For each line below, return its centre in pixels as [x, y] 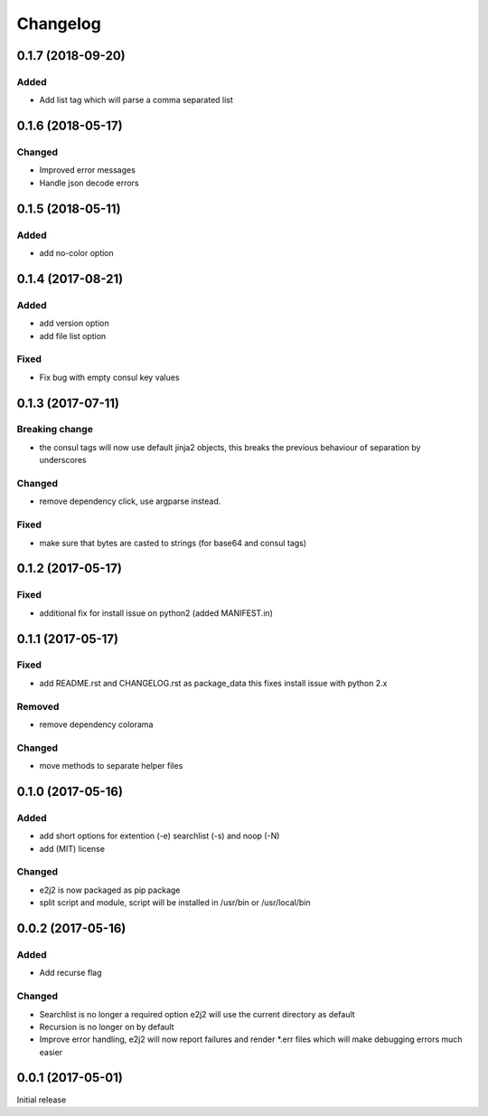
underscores [63, 460]
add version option [74, 323]
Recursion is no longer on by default [107, 1026]
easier [51, 1052]
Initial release [42, 1100]
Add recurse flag [70, 973]
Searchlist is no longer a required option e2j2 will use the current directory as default [197, 1014]
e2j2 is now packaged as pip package [110, 890]
